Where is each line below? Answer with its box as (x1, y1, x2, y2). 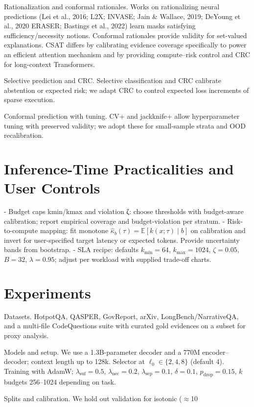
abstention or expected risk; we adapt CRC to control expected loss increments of (4, 85, 249, 95)
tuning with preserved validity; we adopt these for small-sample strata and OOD (4, 120, 246, 130)
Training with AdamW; (4, 365, 74, 376)
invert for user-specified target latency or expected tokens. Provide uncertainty (4, 235, 240, 245)
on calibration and (190, 225, 246, 236)
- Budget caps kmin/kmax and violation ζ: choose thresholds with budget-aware (4, 206, 244, 216)
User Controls (4, 178, 100, 198)
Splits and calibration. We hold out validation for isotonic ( (4, 393, 182, 404)
